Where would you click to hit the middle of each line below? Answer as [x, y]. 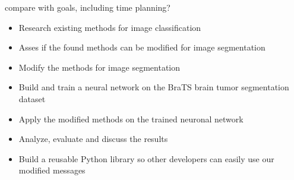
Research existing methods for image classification [110, 27]
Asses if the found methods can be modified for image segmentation [142, 47]
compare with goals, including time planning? [88, 7]
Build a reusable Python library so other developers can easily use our [146, 158]
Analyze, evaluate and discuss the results [93, 139]
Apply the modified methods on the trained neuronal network [131, 119]
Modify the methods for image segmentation [99, 67]
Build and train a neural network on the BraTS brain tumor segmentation [154, 87]
